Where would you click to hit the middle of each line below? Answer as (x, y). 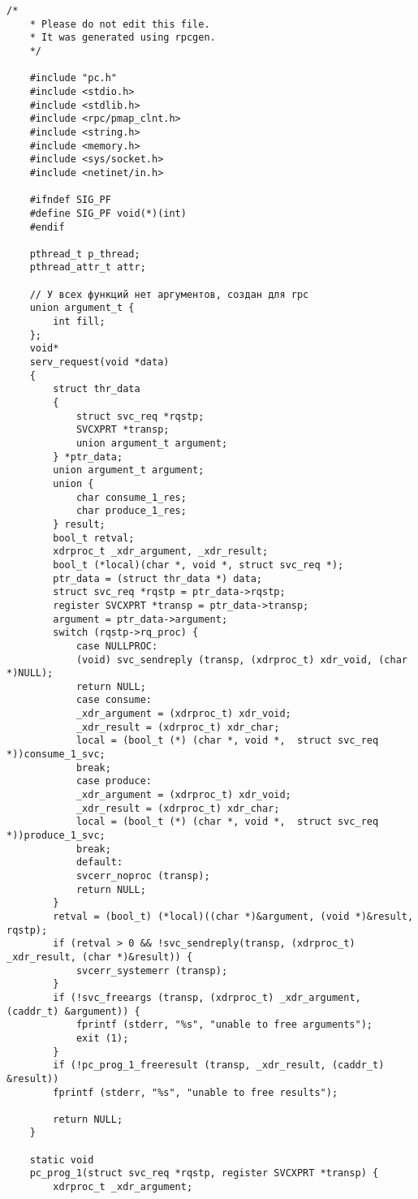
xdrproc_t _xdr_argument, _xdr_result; (161, 552)
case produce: (114, 781)
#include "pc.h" (73, 78)
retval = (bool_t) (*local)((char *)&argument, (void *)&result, (233, 916)
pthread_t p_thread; (85, 254)
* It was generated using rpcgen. (123, 38)
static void (62, 1160)
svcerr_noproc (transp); (143, 876)
